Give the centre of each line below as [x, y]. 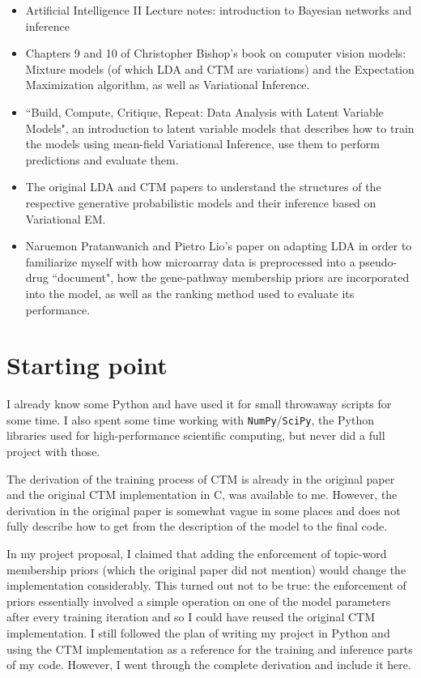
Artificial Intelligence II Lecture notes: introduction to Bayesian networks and [219, 10]
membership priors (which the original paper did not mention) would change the [206, 569]
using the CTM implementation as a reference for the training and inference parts [210, 648]
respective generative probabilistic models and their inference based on [201, 202]
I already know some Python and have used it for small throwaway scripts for [199, 404]
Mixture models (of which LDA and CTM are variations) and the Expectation [220, 68]
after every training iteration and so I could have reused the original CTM [191, 617]
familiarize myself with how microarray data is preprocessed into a [190, 261]
